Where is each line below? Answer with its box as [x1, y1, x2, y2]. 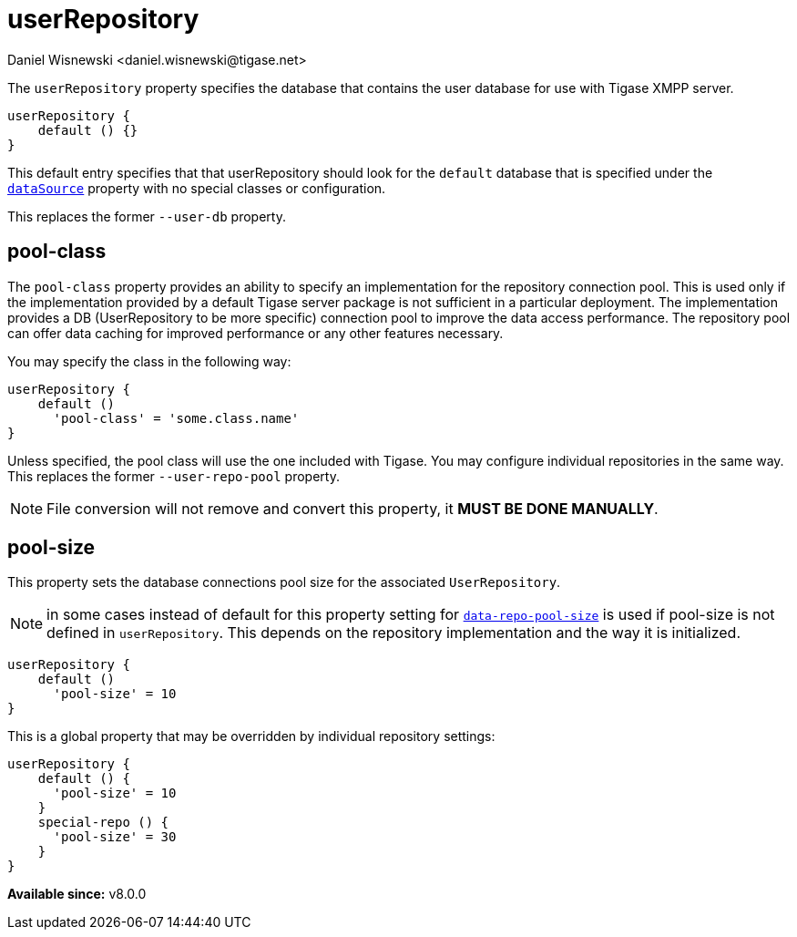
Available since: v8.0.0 [7, 886, 147, 902]
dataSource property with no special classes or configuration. [7, 180, 386, 196]
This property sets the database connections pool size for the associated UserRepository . [7, 574, 561, 591]
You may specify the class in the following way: [7, 353, 291, 369]
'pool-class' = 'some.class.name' [53, 410, 300, 426]
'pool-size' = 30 [53, 829, 177, 845]
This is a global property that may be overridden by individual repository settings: [7, 728, 496, 745]
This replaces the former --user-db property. [7, 208, 286, 224]
